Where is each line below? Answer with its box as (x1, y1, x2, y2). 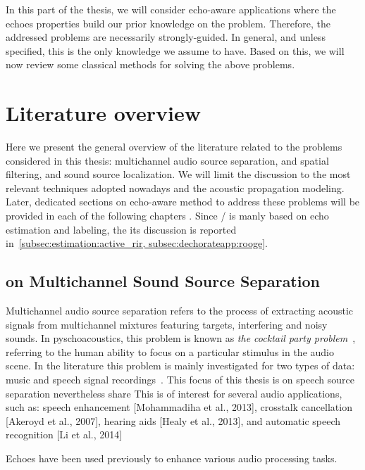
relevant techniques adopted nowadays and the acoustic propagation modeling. (6, 180, 345, 195)
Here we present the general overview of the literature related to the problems (6, 139, 342, 154)
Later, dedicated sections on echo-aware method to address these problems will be (6, 194, 360, 209)
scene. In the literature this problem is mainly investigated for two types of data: (6, 358, 355, 373)
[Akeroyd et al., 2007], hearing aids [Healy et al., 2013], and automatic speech (6, 413, 341, 428)
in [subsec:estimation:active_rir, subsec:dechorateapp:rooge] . (6, 236, 268, 250)
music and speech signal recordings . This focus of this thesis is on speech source (6, 372, 354, 387)
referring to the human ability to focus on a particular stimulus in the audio (6, 344, 334, 359)
